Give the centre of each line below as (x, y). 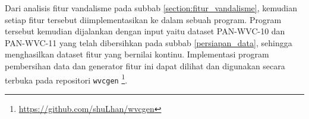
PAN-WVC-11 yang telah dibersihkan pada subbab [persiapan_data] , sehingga (149, 42)
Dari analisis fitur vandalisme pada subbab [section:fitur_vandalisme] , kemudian (151, 8)
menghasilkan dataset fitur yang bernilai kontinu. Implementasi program (137, 54)
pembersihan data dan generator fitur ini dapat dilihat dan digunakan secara (145, 65)
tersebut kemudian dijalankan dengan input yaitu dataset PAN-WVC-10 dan (145, 31)
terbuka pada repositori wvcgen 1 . (66, 79)
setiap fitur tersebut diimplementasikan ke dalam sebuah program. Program (143, 19)
